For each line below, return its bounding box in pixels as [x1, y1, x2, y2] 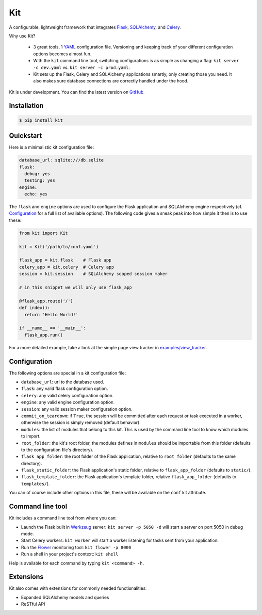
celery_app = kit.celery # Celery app [19, 264, 114, 270]
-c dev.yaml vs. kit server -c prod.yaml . [33, 65, 130, 70]
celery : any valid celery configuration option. [21, 392, 114, 398]
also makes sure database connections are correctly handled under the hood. [33, 78, 189, 84]
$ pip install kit [19, 117, 63, 123]
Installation [9, 102, 44, 110]
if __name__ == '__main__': [19, 325, 86, 331]
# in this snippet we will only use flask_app [19, 284, 132, 290]
